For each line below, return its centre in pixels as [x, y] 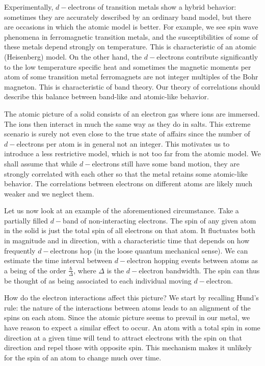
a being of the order [35, 270]
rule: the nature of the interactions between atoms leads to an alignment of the [127, 307]
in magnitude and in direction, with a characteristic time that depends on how [127, 241]
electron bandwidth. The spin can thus [199, 270]
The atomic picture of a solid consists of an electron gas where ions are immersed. [132, 113]
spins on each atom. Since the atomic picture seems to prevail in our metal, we [127, 317]
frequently [20, 250]
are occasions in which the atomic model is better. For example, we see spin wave [131, 27]
